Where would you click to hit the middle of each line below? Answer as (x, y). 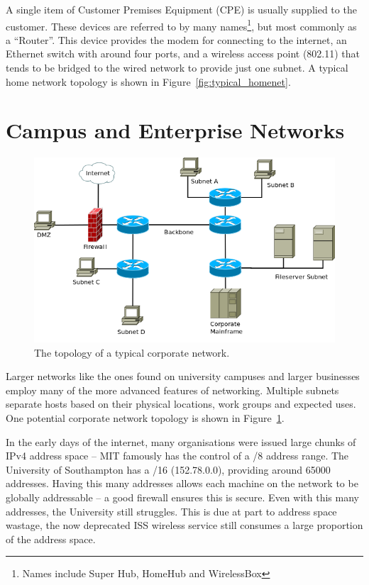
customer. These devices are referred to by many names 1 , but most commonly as (181, 25)
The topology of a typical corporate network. (132, 352)
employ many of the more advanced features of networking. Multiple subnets (172, 390)
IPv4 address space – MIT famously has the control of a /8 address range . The (177, 456)
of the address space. (51, 539)
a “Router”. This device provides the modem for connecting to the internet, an (176, 39)
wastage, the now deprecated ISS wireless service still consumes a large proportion (184, 525)
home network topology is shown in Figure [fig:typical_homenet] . (148, 81)
